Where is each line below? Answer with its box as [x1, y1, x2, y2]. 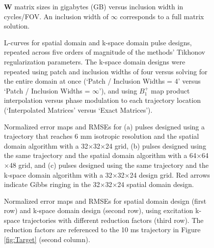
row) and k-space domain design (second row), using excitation [4, 205, 193, 216]
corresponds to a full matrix [120, 11, 204, 21]
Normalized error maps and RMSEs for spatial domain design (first [4, 195, 207, 206]
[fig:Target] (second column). [4, 234, 90, 245]
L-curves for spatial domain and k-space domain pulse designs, [4, 37, 192, 47]
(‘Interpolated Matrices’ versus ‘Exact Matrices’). [4, 104, 153, 115]
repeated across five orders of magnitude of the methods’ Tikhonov [4, 47, 205, 57]
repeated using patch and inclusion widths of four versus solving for [4, 66, 208, 76]
